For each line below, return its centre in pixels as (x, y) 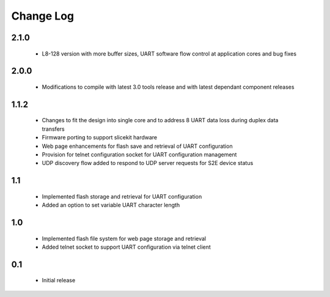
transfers (53, 129)
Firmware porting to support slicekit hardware (100, 137)
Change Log (43, 16)
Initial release (59, 280)
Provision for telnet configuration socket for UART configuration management (139, 154)
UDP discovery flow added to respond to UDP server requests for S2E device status (148, 163)
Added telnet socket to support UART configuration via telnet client (126, 247)
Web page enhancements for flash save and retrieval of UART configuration (137, 146)
